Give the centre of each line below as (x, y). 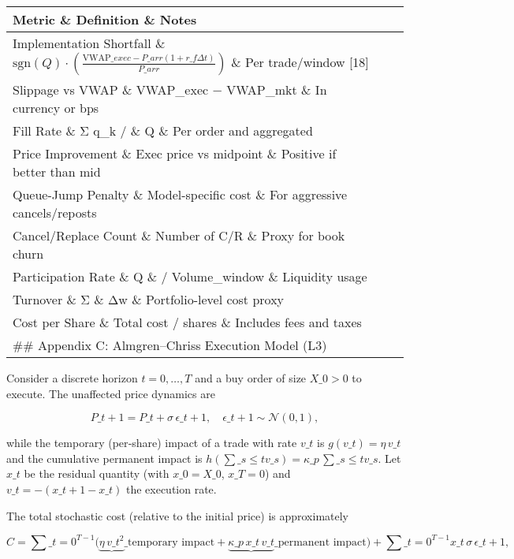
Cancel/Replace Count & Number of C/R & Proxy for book (179, 235)
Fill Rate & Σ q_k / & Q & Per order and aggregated (163, 130)
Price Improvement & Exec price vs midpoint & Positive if (175, 153)
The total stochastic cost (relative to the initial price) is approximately (178, 515)
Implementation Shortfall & (89, 43)
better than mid (57, 171)
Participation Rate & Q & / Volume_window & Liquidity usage (190, 276)
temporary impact (171, 542)
